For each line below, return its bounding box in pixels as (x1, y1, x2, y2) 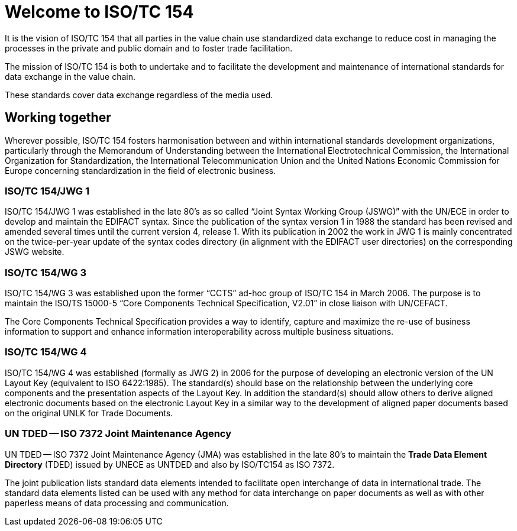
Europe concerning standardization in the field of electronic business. (5, 165, 276, 176)
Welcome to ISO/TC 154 (5, 2, 194, 22)
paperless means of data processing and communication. (5, 497, 229, 508)
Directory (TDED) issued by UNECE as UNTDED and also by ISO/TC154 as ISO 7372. (5, 459, 335, 470)
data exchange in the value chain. (5, 71, 135, 82)
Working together (5, 110, 111, 125)
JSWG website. (5, 247, 64, 257)
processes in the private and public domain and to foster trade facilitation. (5, 43, 293, 53)
